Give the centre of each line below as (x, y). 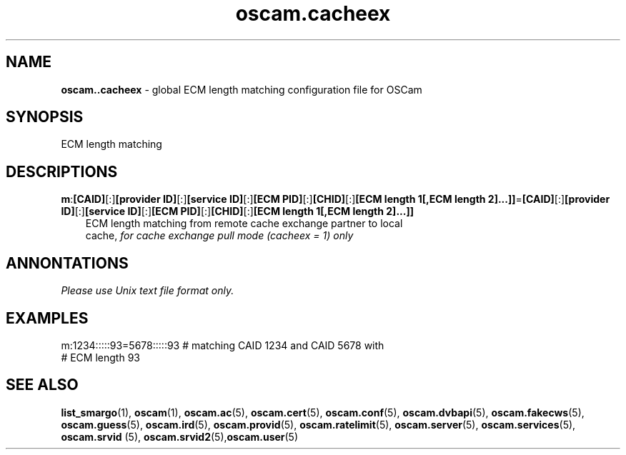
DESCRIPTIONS (62, 171)
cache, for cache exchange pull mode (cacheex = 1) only (219, 236)
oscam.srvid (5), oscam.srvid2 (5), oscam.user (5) (180, 436)
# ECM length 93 (100, 357)
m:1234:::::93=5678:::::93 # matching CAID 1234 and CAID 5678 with (223, 345)
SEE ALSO (42, 385)
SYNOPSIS (45, 117)
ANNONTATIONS (67, 263)
